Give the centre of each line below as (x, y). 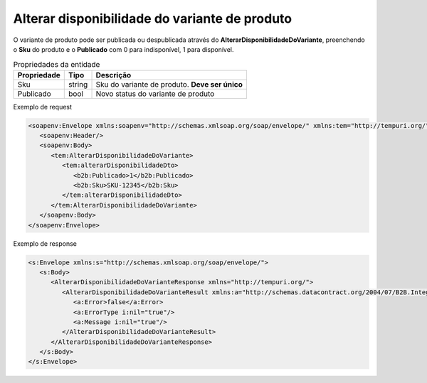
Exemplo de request (43, 107)
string (78, 84)
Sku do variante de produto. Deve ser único (169, 84)
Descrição (114, 75)
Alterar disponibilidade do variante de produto (152, 18)
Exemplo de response (45, 243)
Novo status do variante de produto (155, 94)
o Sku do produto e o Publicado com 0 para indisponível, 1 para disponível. (123, 49)
